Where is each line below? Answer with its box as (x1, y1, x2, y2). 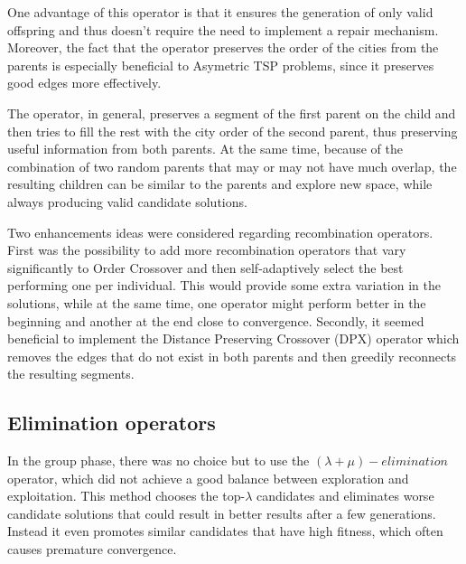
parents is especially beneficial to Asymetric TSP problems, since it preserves (7, 55, 434, 74)
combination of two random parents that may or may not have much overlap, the (7, 156, 457, 175)
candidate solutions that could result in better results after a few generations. (7, 503, 436, 522)
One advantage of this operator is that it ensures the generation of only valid (7, 3, 433, 21)
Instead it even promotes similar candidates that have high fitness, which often (7, 522, 443, 540)
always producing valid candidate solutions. (7, 192, 247, 211)
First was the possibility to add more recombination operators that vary (7, 240, 406, 259)
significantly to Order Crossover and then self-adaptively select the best (7, 258, 404, 277)
